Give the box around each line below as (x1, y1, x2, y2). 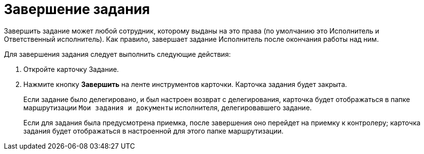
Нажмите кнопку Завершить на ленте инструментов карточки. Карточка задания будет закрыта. (23, 80, 347, 88)
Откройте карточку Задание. (23, 65, 119, 73)
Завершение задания (4, 1, 150, 17)
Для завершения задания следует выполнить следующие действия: (4, 50, 231, 58)
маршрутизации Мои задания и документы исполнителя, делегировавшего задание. (23, 103, 312, 112)
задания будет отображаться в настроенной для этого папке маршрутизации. (23, 126, 284, 135)
